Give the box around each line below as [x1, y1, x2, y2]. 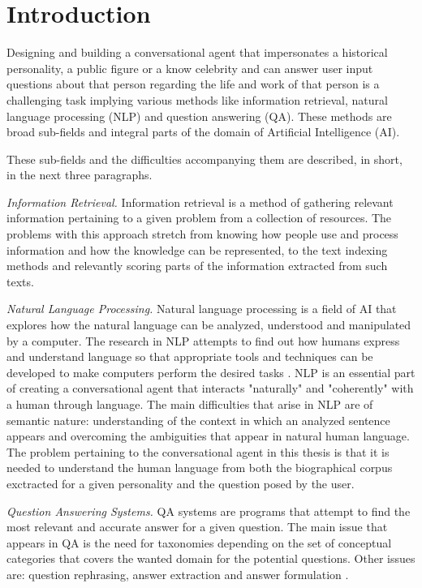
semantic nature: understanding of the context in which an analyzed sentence [6, 411, 390, 428]
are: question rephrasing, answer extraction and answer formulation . [6, 565, 349, 582]
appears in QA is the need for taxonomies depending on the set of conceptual [6, 534, 392, 551]
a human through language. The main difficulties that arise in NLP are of [6, 396, 373, 412]
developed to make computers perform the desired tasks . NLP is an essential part [6, 363, 416, 380]
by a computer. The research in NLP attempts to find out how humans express [6, 332, 400, 349]
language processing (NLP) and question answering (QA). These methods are [6, 107, 392, 124]
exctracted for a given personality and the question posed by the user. [6, 474, 355, 491]
